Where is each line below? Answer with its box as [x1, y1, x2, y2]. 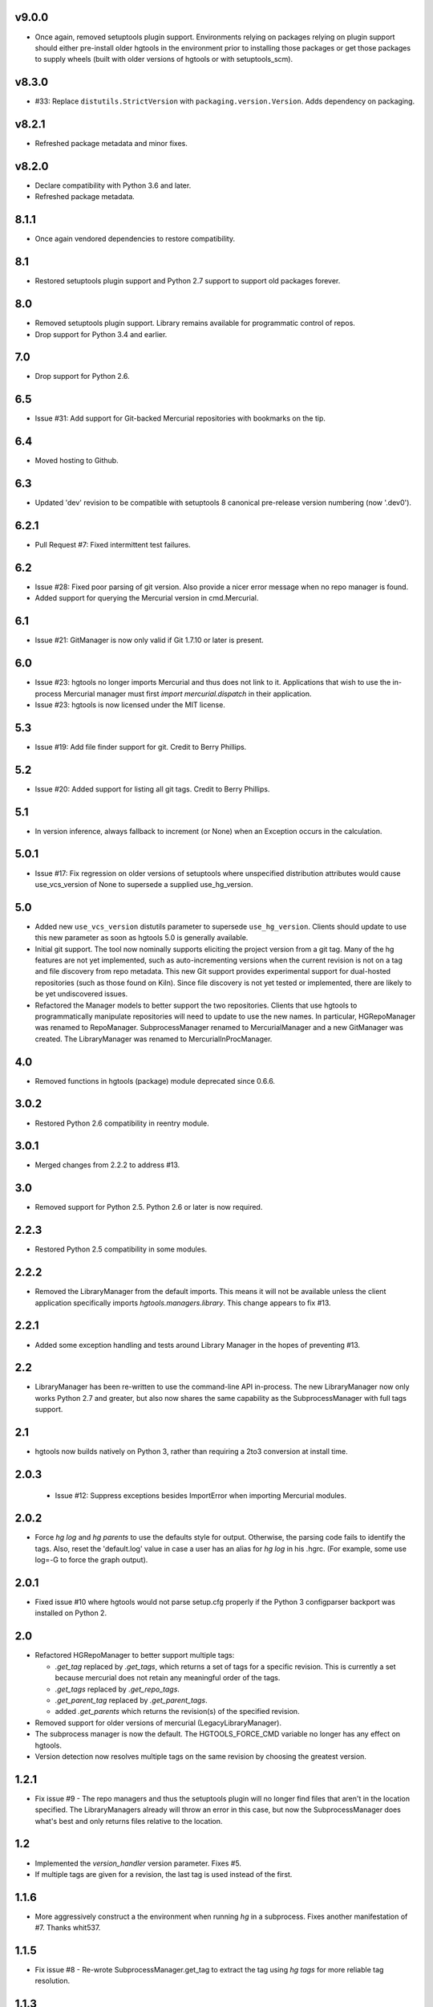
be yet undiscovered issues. [34, 989, 128, 999]
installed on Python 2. [34, 1608, 107, 1618]
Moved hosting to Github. [34, 456, 119, 466]
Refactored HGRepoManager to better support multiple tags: [34, 1651, 235, 1660]
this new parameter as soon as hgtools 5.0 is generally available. [34, 933, 249, 942]
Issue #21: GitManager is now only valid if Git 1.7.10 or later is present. [34, 635, 264, 645]
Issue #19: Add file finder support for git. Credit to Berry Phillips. [34, 742, 247, 751]
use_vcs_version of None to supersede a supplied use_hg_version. [34, 879, 253, 889]
